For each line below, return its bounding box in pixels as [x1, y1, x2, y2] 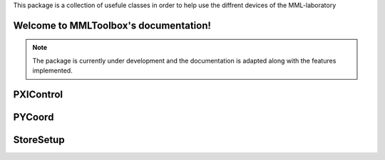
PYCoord [13, 111, 54, 124]
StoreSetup [13, 134, 65, 146]
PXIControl [13, 89, 63, 100]
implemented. [32, 66, 73, 75]
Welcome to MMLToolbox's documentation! [13, 19, 212, 31]
